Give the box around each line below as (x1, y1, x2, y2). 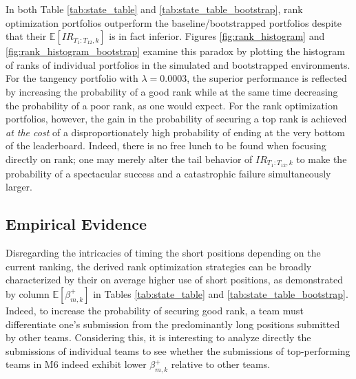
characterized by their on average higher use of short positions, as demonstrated (6, 272, 343, 287)
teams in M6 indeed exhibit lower (6, 357, 147, 371)
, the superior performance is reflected (187, 71, 347, 85)
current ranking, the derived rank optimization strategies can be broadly (6, 259, 312, 273)
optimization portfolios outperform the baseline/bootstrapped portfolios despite (6, 15, 342, 30)
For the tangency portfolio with (6, 71, 138, 85)
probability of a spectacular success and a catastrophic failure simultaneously (6, 166, 331, 180)
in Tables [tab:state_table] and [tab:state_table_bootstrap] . (93, 286, 348, 301)
